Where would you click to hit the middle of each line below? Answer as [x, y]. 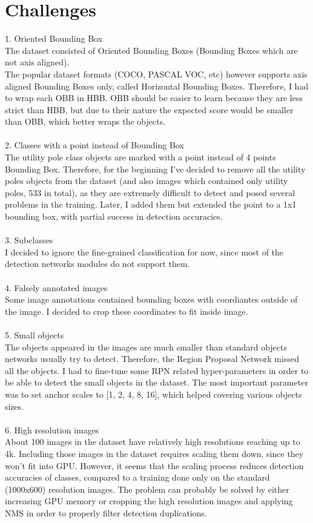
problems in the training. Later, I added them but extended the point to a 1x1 [151, 204]
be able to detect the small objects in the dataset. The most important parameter [156, 382]
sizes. [15, 406]
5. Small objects [35, 334]
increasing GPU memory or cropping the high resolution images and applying [149, 501]
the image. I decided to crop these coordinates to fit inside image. [127, 311]
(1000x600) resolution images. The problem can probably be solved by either [147, 489]
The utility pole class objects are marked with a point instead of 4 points [140, 157]
